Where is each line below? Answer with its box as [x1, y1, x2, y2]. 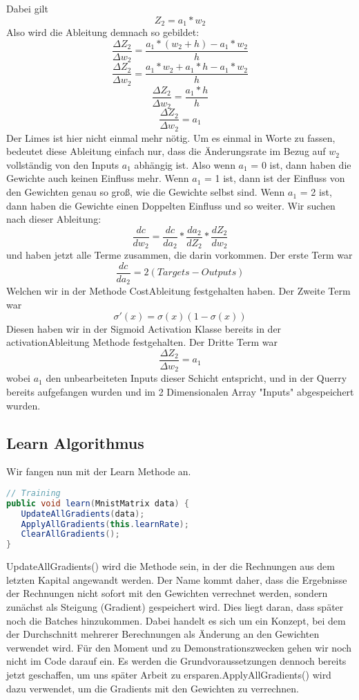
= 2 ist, [300, 185, 332, 199]
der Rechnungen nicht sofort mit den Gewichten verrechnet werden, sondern [6, 586, 328, 600]
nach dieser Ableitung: [6, 212, 101, 226]
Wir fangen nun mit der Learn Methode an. [6, 464, 191, 479]
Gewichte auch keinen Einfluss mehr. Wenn [6, 171, 189, 185]
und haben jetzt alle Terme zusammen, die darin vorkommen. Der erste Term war [6, 248, 353, 262]
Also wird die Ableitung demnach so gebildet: [6, 25, 200, 39]
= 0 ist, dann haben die [251, 157, 351, 172]
